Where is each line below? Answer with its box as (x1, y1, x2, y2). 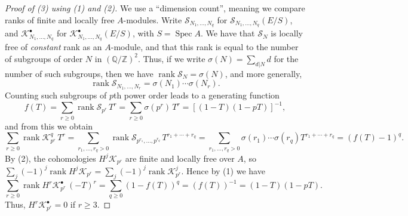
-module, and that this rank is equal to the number (111, 41, 299, 53)
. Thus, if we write (137, 52, 205, 64)
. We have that (200, 27, 255, 39)
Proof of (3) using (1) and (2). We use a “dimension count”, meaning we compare (5, 2, 305, 14)
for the (274, 52, 299, 64)
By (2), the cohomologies (5, 152, 96, 164)
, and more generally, (225, 67, 302, 79)
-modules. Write (123, 13, 182, 26)
